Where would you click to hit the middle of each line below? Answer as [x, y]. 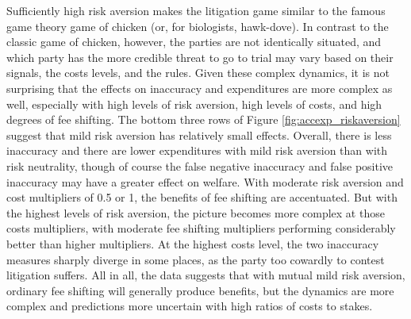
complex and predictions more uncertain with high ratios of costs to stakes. [190, 306]
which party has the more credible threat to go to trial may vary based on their [200, 57]
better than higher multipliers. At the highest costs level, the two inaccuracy [193, 243]
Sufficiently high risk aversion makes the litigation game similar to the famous [196, 10]
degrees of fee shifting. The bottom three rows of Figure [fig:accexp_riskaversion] [204, 119]
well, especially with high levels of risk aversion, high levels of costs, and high [194, 104]
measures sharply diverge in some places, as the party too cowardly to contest [196, 259]
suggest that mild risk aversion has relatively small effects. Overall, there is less [199, 135]
